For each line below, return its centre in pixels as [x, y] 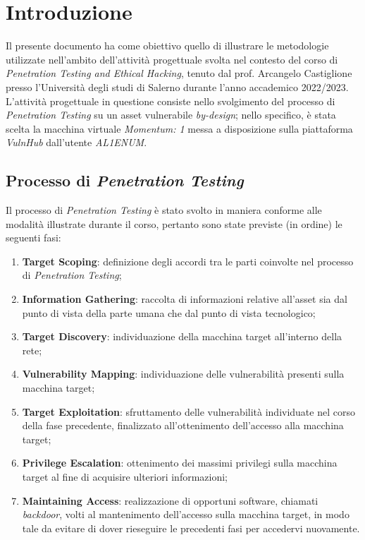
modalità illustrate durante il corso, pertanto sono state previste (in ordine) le [174, 223]
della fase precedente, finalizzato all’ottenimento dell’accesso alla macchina [183, 425]
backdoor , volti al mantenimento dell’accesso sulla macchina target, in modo [186, 514]
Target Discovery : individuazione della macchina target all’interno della [182, 336]
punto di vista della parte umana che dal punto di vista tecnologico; [169, 312]
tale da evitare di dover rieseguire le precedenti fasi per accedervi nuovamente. [191, 528]
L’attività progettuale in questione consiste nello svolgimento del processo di [171, 101]
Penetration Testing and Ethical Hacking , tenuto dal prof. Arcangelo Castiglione [179, 73]
